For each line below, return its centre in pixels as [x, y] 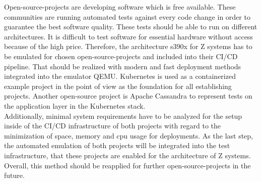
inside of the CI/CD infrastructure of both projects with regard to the [113, 126]
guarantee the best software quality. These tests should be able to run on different [131, 27]
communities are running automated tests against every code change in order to [127, 16]
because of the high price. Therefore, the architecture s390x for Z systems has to [128, 46]
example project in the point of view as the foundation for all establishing [118, 86]
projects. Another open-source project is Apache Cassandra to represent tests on [128, 96]
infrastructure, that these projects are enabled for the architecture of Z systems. [127, 155]
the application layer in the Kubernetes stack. [75, 105]
